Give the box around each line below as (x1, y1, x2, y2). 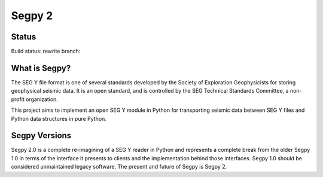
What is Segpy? (11, 63, 71, 73)
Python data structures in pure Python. (11, 115, 107, 122)
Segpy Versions (11, 130, 72, 141)
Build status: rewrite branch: (11, 48, 81, 55)
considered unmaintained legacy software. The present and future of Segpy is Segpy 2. (11, 163, 227, 170)
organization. (26, 96, 58, 103)
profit (11, 96, 25, 103)
